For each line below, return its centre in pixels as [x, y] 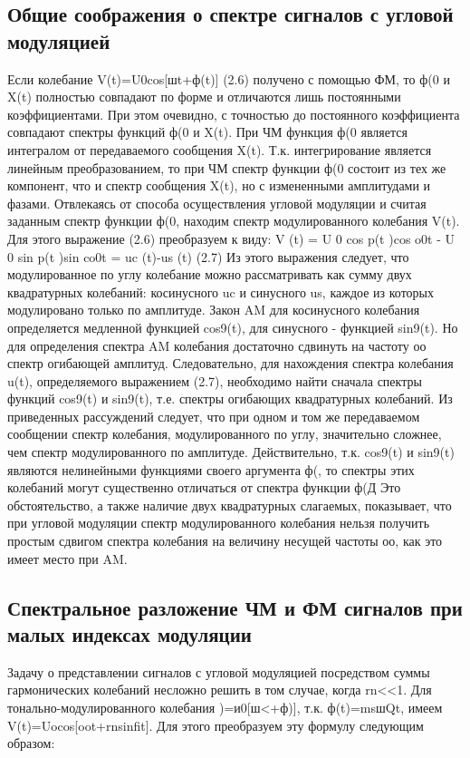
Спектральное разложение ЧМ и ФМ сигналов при [235, 607]
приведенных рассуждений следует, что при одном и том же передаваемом [214, 416]
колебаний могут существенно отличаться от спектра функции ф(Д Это [204, 487]
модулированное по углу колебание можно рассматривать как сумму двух [210, 274]
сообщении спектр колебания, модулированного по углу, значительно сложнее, [225, 434]
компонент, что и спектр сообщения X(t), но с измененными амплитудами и [219, 185]
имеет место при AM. [67, 558]
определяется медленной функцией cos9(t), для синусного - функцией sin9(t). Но [233, 327]
